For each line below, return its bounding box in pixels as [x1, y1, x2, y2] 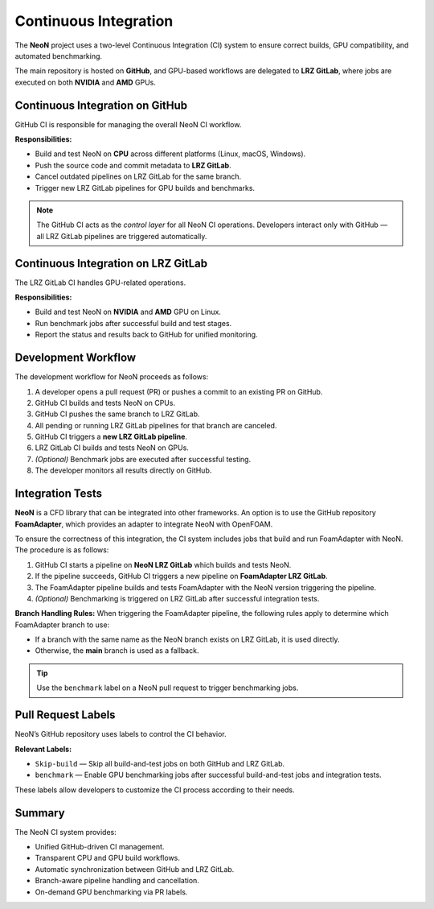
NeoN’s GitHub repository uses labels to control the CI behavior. [14, 729, 227, 739]
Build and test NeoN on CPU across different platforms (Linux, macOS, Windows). [35, 149, 306, 159]
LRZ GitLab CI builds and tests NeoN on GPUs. [35, 443, 189, 452]
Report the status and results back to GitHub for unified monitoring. [35, 330, 258, 340]
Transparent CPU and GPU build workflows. [35, 853, 181, 863]
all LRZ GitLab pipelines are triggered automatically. [36, 231, 207, 241]
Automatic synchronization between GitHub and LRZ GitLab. [35, 864, 235, 874]
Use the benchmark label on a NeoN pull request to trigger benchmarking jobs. [36, 683, 299, 692]
